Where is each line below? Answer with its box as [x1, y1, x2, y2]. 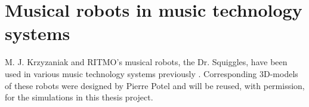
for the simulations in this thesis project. [5, 91, 153, 103]
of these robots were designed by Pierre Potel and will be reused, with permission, [5, 79, 305, 91]
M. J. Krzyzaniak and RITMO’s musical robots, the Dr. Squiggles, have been [5, 56, 288, 68]
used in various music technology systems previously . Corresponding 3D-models [5, 67, 298, 80]
